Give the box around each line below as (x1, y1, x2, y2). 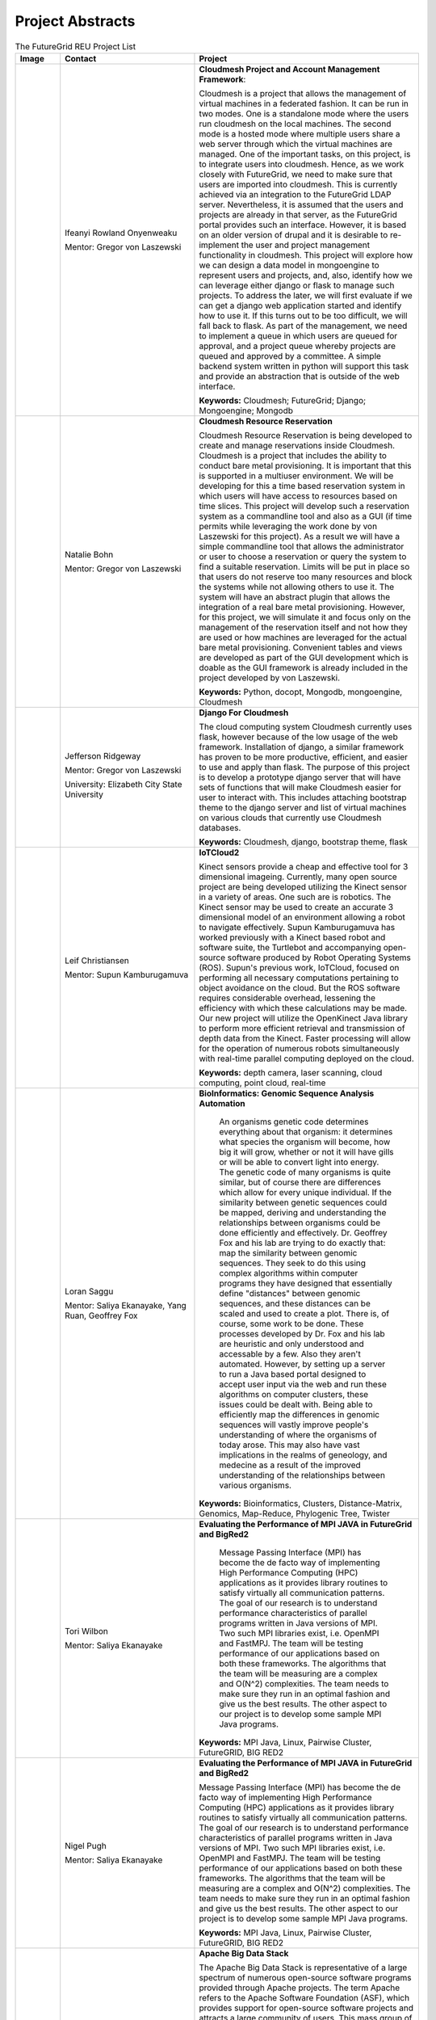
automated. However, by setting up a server (219, 1358, 386, 1370)
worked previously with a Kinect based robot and (199, 932, 386, 943)
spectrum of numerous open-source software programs (199, 1972, 412, 1983)
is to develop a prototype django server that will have (199, 772, 401, 783)
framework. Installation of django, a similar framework (199, 741, 405, 752)
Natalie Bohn (65, 549, 114, 560)
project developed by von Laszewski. (199, 671, 341, 683)
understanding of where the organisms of (219, 1429, 377, 1440)
